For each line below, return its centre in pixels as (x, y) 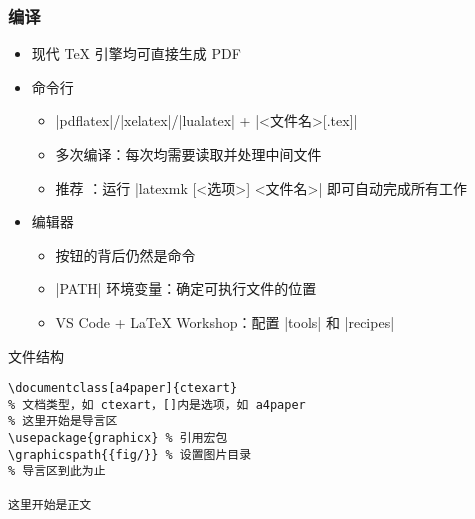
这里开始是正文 (50, 504)
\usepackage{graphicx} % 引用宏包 (118, 438)
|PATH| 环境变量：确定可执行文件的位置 (186, 288)
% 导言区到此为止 (57, 471)
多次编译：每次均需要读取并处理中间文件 (188, 154)
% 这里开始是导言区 (63, 421)
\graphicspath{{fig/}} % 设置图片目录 (130, 454)
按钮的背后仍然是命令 (125, 254)
